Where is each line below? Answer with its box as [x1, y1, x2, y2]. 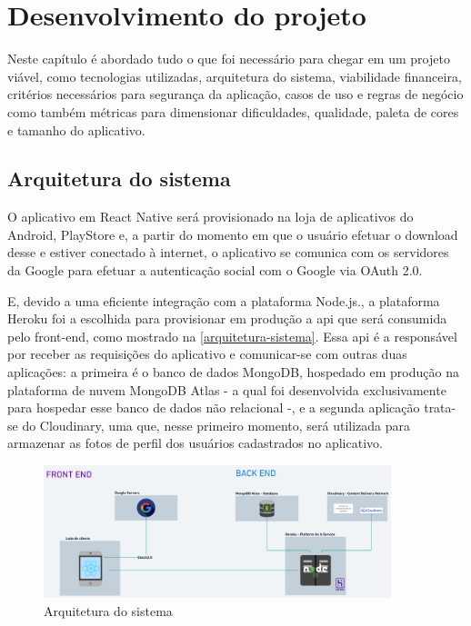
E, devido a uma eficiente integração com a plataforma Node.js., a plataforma [7, 291, 440, 310]
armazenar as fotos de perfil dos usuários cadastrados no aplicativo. [7, 433, 383, 452]
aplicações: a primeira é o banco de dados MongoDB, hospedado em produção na [7, 363, 459, 382]
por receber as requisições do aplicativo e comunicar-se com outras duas [7, 344, 407, 363]
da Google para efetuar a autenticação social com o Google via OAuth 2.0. [7, 261, 423, 280]
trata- [424, 398, 456, 417]
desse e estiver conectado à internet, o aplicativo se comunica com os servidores [7, 243, 449, 262]
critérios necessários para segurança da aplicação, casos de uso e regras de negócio [7, 84, 464, 104]
